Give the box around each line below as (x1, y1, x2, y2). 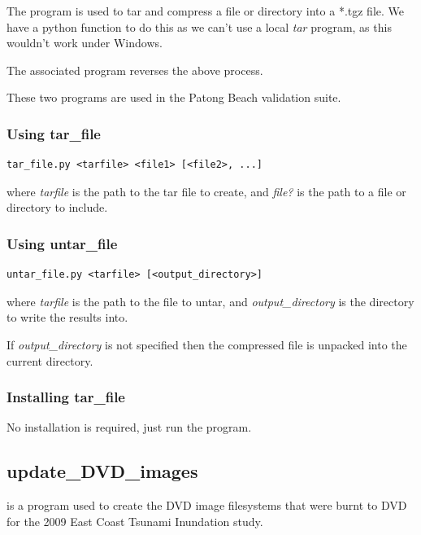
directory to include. (7, 199, 108, 216)
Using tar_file (7, 123, 101, 143)
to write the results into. (7, 309, 128, 326)
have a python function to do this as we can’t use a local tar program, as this (7, 18, 392, 35)
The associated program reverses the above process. (7, 61, 263, 78)
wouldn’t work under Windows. (7, 34, 163, 51)
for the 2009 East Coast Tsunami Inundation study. (7, 512, 263, 529)
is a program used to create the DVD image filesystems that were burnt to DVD (7, 497, 407, 514)
